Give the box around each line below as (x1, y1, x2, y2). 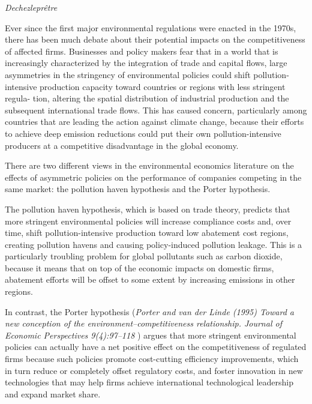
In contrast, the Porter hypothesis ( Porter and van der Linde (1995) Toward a (5, 305, 294, 318)
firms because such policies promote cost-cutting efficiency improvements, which (5, 352, 299, 365)
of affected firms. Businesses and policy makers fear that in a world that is (5, 44, 278, 57)
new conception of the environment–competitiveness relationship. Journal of (5, 317, 282, 330)
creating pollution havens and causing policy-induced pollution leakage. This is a (5, 238, 302, 250)
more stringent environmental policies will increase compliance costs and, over (5, 214, 292, 227)
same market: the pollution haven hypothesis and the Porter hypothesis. (5, 182, 271, 195)
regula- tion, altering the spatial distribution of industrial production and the (5, 92, 289, 104)
